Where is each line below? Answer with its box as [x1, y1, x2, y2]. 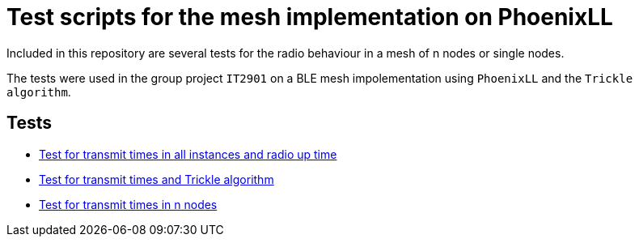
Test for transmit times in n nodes [39, 197, 218, 211]
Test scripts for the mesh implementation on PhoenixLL [6, 3, 613, 31]
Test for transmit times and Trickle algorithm [39, 172, 274, 186]
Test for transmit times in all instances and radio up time [39, 147, 337, 161]
